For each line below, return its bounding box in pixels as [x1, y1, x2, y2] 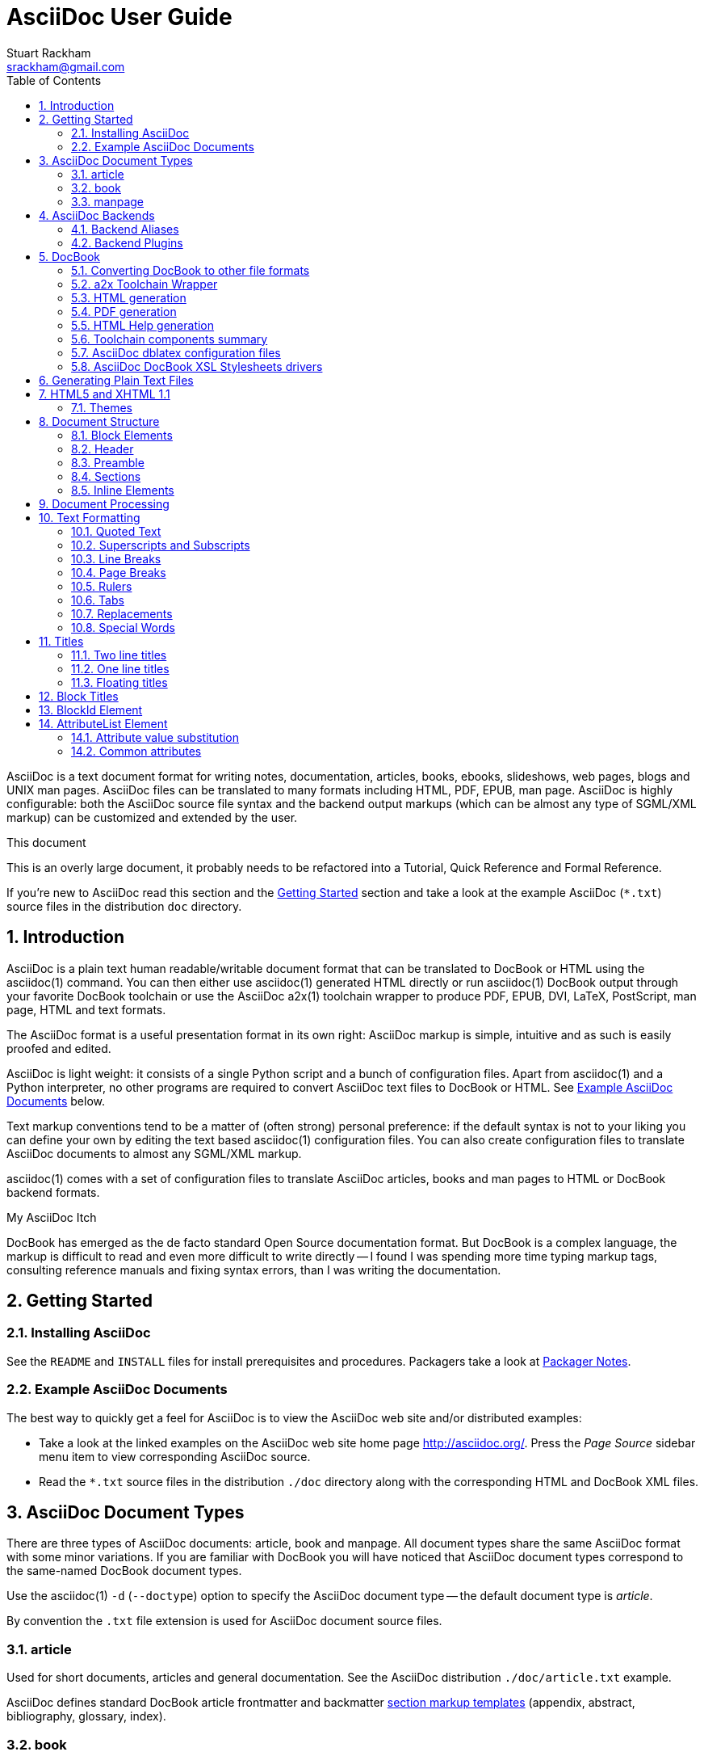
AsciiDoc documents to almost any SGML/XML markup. [6, 1146, 302, 1160]
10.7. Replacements [71, 606, 173, 621]
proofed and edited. [6, 1041, 111, 1055]
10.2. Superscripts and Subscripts [71, 537, 250, 552]
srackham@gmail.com [6, 59, 125, 74]
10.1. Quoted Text [71, 524, 161, 538]
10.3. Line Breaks [71, 551, 161, 566]
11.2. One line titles [71, 661, 170, 676]
